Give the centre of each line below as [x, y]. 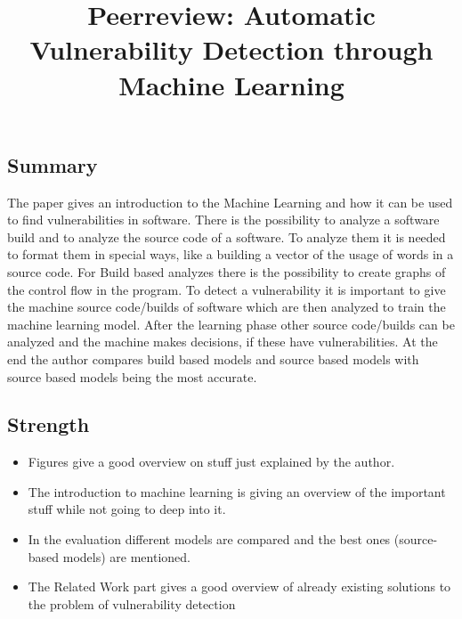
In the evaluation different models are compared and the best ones [209, 539]
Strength [49, 424]
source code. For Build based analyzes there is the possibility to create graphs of [227, 271]
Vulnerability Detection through [231, 49]
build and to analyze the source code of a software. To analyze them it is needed [227, 236]
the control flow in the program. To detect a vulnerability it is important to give [227, 289]
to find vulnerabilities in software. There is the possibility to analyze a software [223, 220]
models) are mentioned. [126, 556]
